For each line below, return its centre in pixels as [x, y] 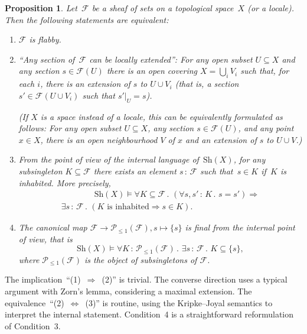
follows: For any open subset [70, 128]
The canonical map [53, 227]
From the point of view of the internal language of [109, 159]
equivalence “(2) [35, 302]
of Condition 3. [33, 325]
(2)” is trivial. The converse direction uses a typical [195, 279]
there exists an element [135, 171]
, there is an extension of [85, 84]
